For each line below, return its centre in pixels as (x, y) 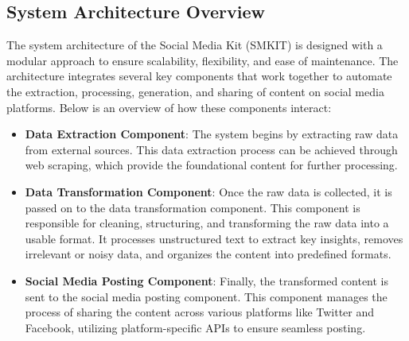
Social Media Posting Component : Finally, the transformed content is (207, 280)
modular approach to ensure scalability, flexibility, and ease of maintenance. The (203, 60)
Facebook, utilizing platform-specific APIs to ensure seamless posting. (195, 327)
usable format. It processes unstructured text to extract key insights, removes (214, 238)
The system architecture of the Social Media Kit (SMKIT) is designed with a (195, 45)
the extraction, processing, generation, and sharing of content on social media (195, 91)
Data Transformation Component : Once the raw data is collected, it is (208, 191)
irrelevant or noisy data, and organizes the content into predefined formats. (208, 254)
